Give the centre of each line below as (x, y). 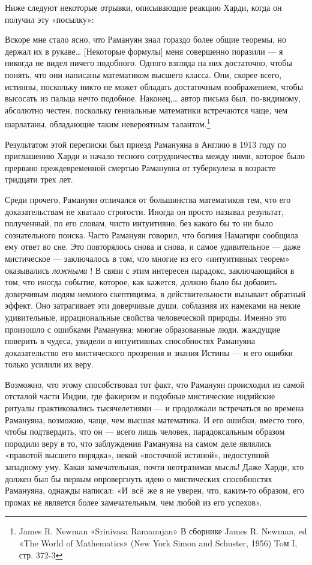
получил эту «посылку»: (49, 19)
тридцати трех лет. (39, 179)
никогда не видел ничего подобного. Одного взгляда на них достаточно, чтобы (148, 63)
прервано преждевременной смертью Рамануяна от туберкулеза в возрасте (140, 167)
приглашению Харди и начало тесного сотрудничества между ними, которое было (155, 156)
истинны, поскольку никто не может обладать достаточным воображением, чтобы (154, 86)
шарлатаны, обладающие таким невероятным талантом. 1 (108, 123)
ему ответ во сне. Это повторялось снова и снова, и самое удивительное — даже (153, 246)
